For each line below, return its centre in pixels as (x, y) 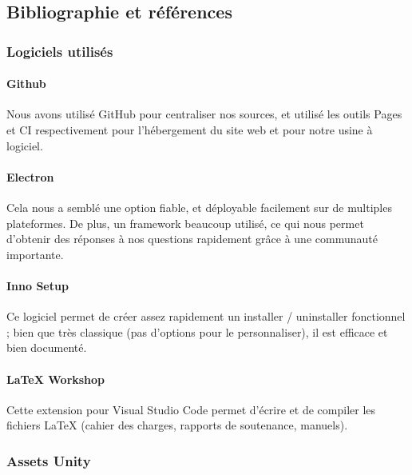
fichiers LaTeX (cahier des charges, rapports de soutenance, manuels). (177, 425)
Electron (30, 176)
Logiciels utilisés (60, 51)
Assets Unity (49, 460)
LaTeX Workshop (56, 379)
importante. (35, 254)
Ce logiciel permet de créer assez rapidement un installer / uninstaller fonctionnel (206, 316)
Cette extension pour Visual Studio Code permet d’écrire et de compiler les (191, 409)
